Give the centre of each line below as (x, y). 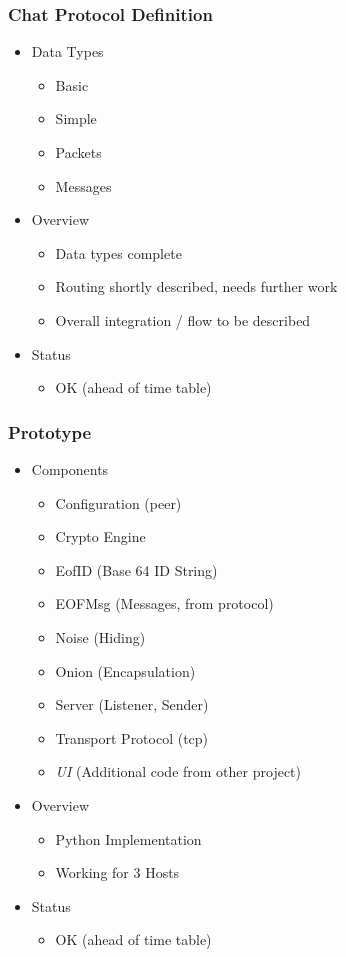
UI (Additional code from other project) (178, 771)
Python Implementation (128, 838)
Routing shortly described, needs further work (196, 286)
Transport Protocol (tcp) (132, 737)
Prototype (50, 431)
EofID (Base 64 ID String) (136, 569)
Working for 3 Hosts (117, 872)
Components (70, 468)
